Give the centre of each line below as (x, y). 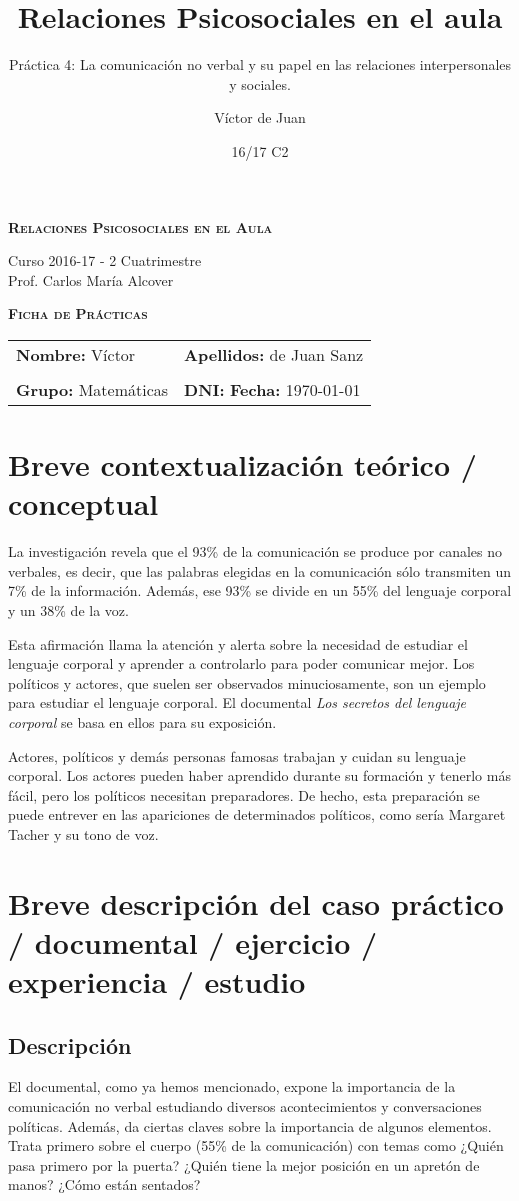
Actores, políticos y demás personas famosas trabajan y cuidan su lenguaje (237, 755)
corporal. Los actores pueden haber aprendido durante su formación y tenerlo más (259, 775)
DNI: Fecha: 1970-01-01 (272, 389)
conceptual (83, 503)
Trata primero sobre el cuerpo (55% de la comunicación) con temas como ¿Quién (256, 1145)
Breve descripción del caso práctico (256, 902)
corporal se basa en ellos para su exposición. (142, 721)
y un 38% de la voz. (68, 609)
